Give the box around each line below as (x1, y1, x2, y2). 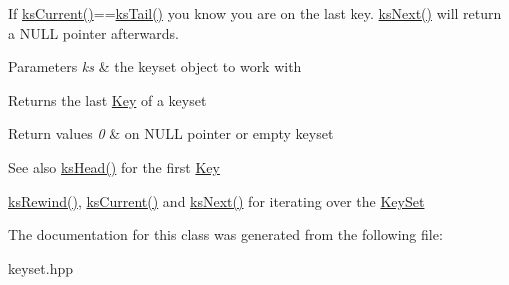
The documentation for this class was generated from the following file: (8, 224, 443, 245)
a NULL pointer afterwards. (8, 22, 179, 43)
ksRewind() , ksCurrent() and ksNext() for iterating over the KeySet (8, 190, 425, 211)
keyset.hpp (8, 257, 74, 278)
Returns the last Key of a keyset (8, 89, 207, 110)
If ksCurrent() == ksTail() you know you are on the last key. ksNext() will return (8, 3, 502, 23)
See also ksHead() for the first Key (8, 156, 220, 177)
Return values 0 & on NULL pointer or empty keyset (8, 123, 334, 144)
